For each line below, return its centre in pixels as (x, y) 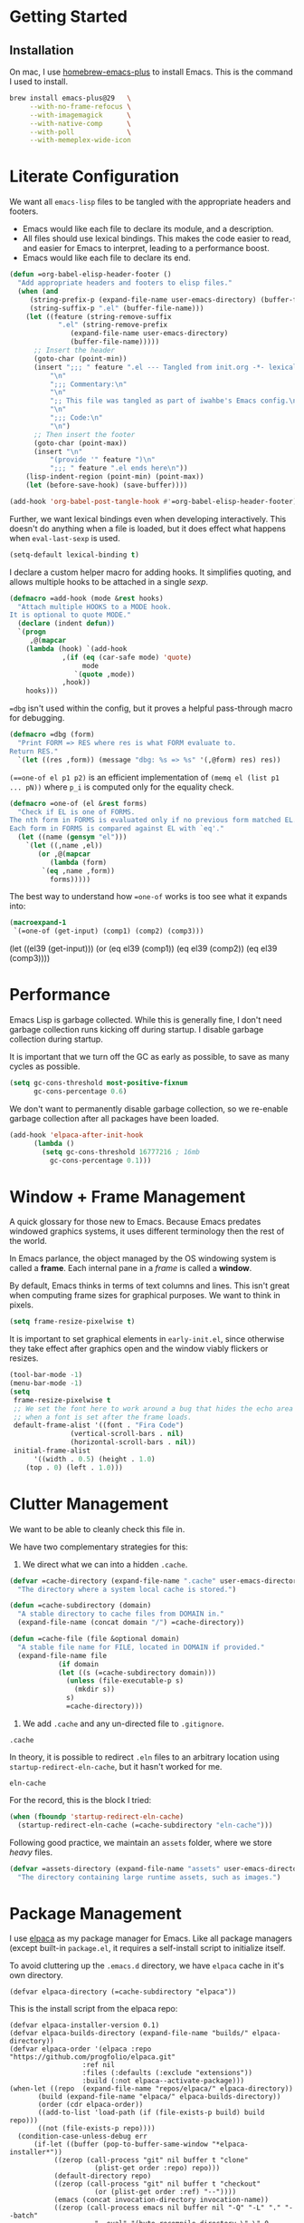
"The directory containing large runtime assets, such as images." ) (149, 1877)
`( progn (32, 632)
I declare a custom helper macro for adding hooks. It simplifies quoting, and (150, 572)
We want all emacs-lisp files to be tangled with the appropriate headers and (150, 202)
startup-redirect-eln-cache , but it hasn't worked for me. (116, 1766)
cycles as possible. (45, 1066)
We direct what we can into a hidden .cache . (105, 1564)
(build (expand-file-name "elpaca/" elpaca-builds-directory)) (159, 2097)
